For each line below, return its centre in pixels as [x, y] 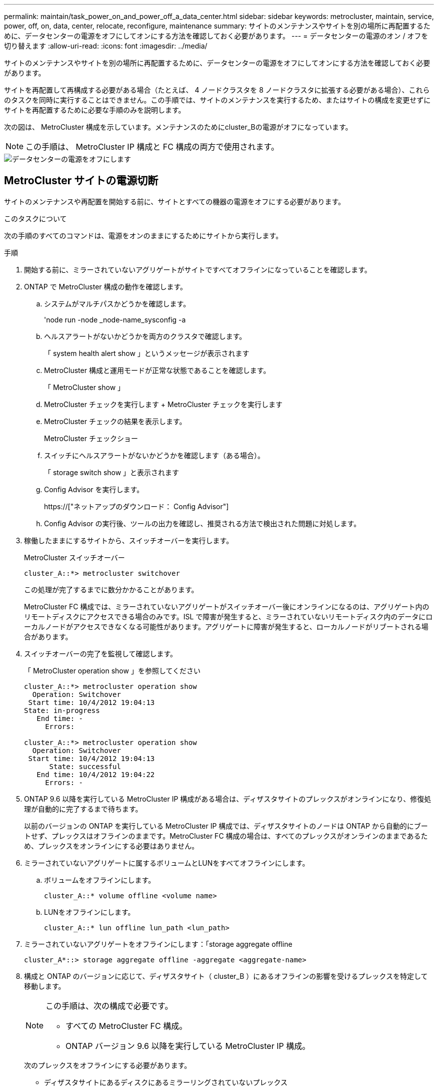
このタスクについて [35, 218]
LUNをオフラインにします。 [89, 912]
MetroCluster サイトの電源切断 [81, 181]
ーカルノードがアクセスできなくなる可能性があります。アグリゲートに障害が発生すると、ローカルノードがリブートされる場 [226, 626]
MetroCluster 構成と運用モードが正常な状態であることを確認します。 [157, 370]
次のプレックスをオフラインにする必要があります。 [108, 1065]
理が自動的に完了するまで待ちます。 [83, 809]
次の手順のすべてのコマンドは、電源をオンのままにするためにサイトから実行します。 [143, 235]
